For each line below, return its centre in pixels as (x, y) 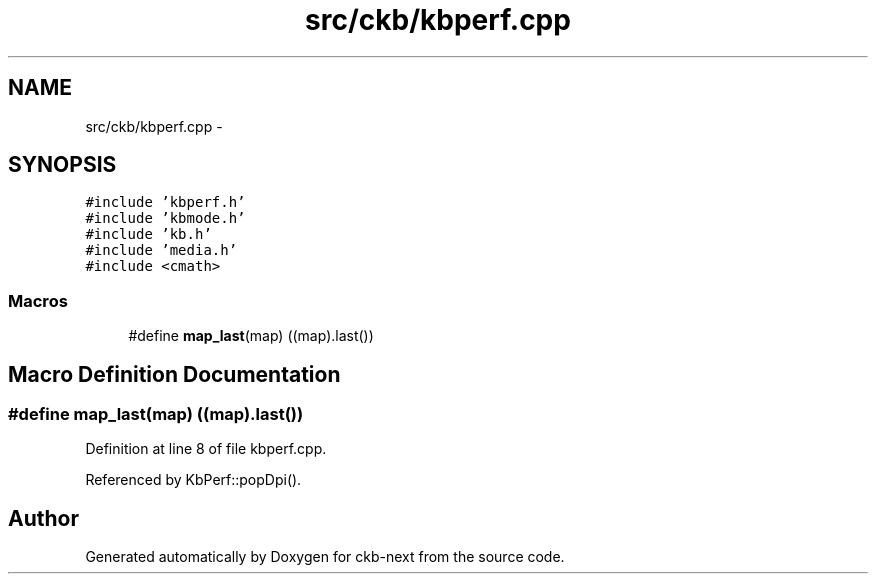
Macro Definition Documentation (174, 374)
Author (43, 518)
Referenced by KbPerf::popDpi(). (193, 480)
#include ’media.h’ (161, 250)
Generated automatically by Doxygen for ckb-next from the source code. (325, 557)
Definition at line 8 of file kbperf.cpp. (206, 449)
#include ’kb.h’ (148, 234)
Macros (38, 300)
